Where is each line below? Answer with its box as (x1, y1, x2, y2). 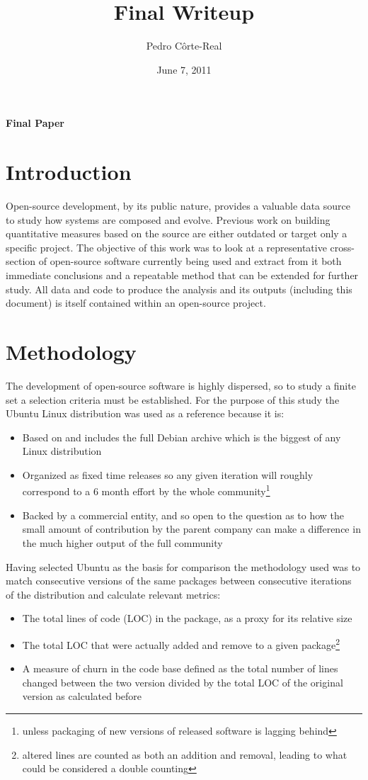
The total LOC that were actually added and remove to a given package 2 (22, 635, 340, 652)
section (6, 254, 36, 269)
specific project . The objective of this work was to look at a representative (6, 239, 327, 254)
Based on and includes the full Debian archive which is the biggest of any (22, 429, 341, 444)
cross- (330, 239, 355, 254)
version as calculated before (22, 689, 142, 703)
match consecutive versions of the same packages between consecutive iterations (6, 573, 352, 588)
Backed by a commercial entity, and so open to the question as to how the (22, 507, 345, 522)
